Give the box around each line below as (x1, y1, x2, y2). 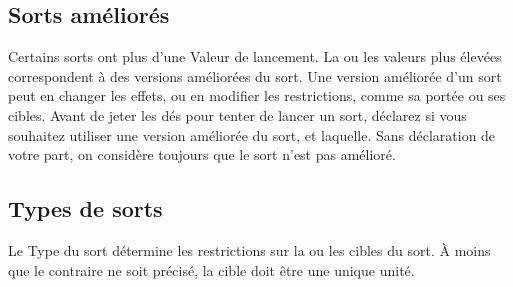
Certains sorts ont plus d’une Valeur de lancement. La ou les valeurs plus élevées (8, 46, 502, 67)
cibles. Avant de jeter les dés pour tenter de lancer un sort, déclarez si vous (8, 104, 467, 125)
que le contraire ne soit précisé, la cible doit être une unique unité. (8, 259, 415, 280)
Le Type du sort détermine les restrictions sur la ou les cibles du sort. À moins (8, 239, 491, 260)
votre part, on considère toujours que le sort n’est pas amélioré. (8, 144, 396, 165)
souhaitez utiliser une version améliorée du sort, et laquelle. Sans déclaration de (8, 124, 496, 145)
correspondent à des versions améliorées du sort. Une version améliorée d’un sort (8, 65, 502, 86)
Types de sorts (8, 193, 163, 224)
